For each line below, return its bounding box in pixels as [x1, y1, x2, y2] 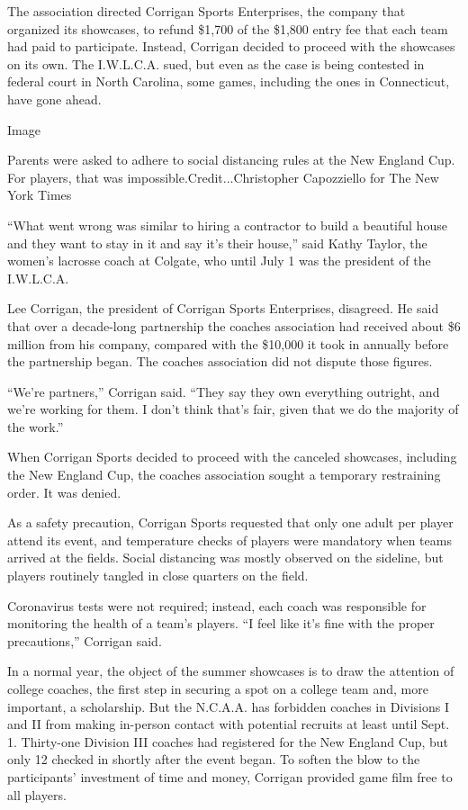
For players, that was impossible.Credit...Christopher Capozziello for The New [7, 167, 439, 186]
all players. [7, 785, 67, 804]
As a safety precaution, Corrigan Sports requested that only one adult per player [7, 513, 454, 532]
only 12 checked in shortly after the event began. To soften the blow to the [7, 750, 420, 769]
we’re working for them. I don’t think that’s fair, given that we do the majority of [7, 400, 459, 418]
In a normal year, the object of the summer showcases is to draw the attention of [7, 661, 454, 680]
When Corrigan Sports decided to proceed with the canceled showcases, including [7, 447, 457, 466]
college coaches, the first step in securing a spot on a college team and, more [7, 679, 428, 697]
